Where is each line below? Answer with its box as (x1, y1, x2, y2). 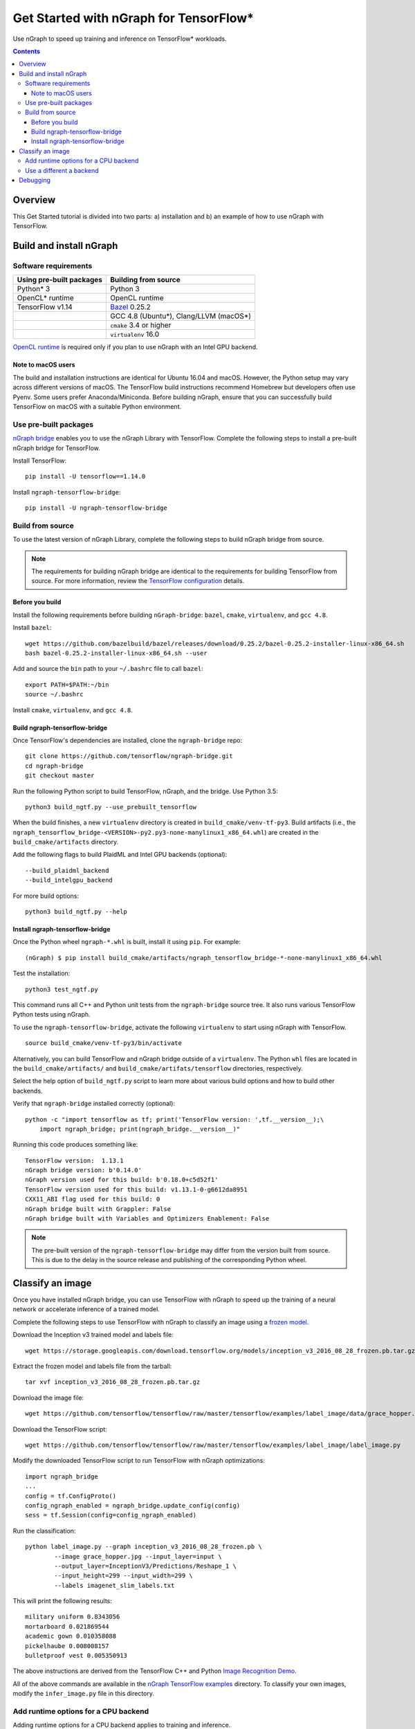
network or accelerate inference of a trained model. (12, 1305, 160, 1313)
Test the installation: (12, 969, 71, 978)
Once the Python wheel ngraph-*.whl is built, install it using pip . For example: (12, 938, 241, 946)
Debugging (19, 176, 51, 185)
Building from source (110, 275, 181, 285)
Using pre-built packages (17, 275, 103, 285)
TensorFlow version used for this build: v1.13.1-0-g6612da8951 (25, 1185, 248, 1193)
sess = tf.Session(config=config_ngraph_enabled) (25, 1511, 197, 1519)
